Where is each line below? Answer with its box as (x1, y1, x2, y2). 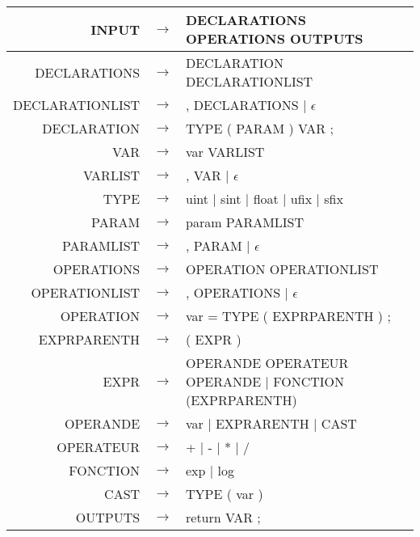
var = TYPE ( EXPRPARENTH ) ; (186, 307, 391, 325)
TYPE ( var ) (186, 484, 263, 503)
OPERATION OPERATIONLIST (186, 260, 379, 278)
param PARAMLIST (186, 213, 304, 231)
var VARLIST (186, 142, 265, 161)
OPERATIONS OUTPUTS (186, 29, 363, 48)
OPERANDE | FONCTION (186, 372, 345, 391)
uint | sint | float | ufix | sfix (186, 189, 343, 208)
